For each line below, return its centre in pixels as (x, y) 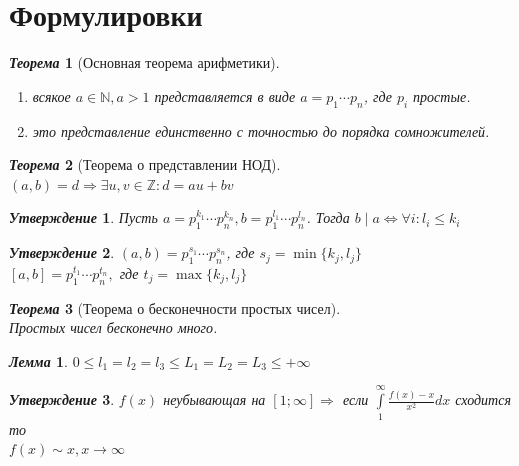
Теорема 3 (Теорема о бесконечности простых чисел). (175, 307)
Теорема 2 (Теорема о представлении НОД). (145, 164)
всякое (51, 95)
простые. (442, 95)
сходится (483, 399)
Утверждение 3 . (62, 399)
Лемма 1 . (38, 360)
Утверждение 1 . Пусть (83, 217)
